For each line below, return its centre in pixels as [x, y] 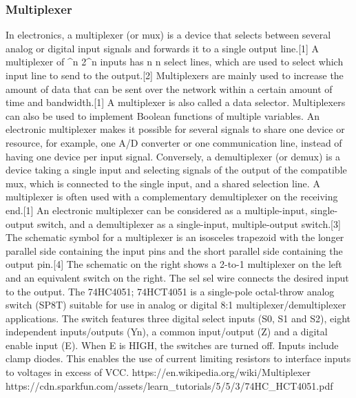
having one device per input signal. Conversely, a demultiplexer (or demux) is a [173, 156]
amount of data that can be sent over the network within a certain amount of [169, 88]
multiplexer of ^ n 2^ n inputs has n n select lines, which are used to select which [175, 62]
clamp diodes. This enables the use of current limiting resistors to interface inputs [178, 358]
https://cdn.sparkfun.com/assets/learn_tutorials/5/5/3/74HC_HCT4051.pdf [169, 385]
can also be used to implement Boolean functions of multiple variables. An [163, 115]
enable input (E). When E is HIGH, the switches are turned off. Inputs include [172, 345]
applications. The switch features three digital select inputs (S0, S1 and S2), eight [178, 318]
